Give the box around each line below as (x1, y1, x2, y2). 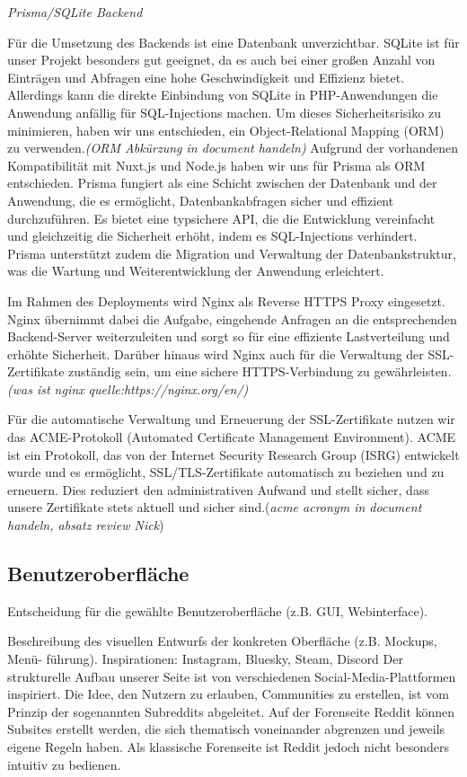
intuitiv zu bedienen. (7, 755, 121, 773)
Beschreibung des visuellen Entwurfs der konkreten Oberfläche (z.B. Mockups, (7, 631, 437, 650)
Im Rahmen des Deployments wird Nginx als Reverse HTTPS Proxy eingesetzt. (7, 291, 445, 310)
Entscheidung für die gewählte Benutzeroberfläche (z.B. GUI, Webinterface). (7, 601, 427, 620)
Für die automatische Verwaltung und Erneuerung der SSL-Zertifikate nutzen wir (7, 410, 455, 428)
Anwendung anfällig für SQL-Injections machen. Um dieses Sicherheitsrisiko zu (7, 102, 441, 121)
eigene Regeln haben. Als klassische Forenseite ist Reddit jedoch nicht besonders (7, 737, 450, 755)
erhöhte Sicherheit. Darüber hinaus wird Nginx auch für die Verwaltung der (7, 344, 424, 363)
